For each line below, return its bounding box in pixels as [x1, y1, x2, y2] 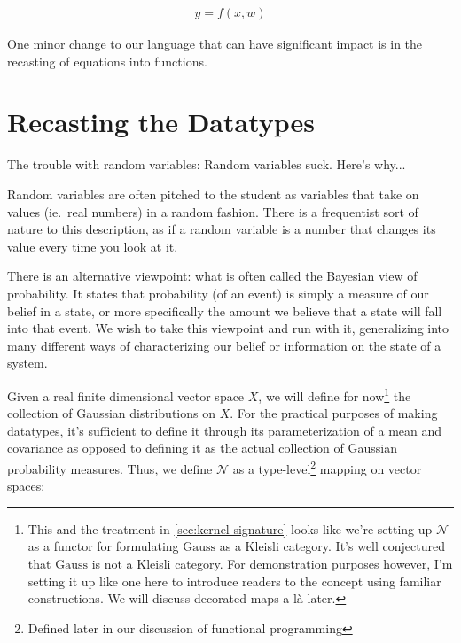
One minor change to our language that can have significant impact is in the [7, 35, 423, 53]
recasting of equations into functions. [7, 51, 207, 70]
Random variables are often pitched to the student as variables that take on [7, 184, 419, 203]
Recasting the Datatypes [7, 104, 316, 140]
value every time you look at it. [7, 236, 178, 255]
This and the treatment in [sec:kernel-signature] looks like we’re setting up [27, 519, 433, 538]
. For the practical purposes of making [230, 404, 438, 422]
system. [7, 353, 48, 372]
